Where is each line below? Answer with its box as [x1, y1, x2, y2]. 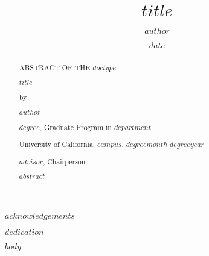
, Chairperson [42, 156, 86, 166]
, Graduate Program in [39, 122, 112, 132]
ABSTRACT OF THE [19, 62, 91, 72]
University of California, [19, 139, 95, 149]
